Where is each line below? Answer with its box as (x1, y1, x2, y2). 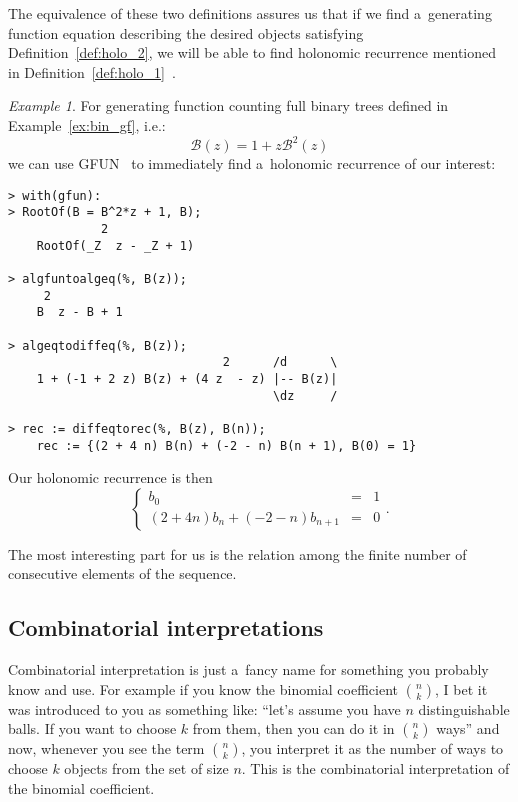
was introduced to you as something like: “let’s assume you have (8, 698, 401, 719)
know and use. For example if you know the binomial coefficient (8, 678, 398, 699)
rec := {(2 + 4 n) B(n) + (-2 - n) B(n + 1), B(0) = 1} (36, 438, 417, 453)
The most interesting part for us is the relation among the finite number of (8, 543, 467, 564)
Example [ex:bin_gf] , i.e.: (8, 114, 166, 135)
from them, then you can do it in (192, 718, 395, 739)
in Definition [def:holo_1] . (8, 61, 176, 82)
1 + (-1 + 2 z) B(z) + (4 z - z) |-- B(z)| (36, 371, 338, 386)
